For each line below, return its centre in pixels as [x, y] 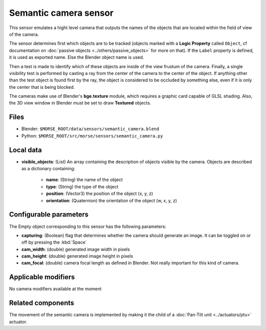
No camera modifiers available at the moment [55, 289]
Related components [42, 303]
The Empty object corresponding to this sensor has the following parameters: [88, 226]
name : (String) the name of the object [84, 180]
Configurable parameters [49, 215]
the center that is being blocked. [42, 87]
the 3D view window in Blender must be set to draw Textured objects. [80, 103]
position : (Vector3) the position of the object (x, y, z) [100, 194]
